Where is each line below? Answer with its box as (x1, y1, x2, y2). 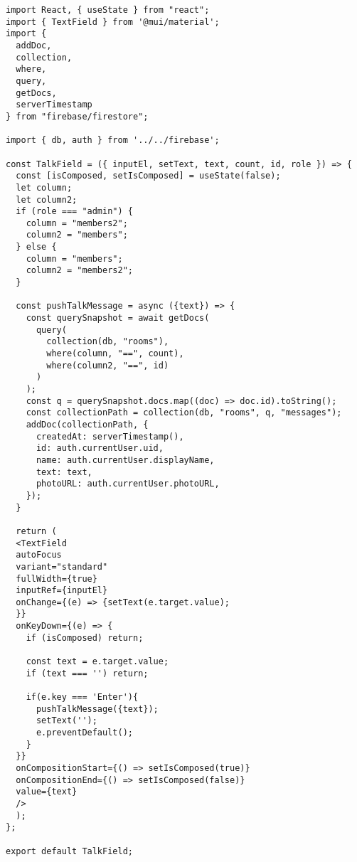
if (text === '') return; (26, 668, 149, 679)
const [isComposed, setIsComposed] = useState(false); (16, 171, 281, 181)
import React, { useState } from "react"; (6, 5, 210, 15)
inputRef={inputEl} (16, 585, 108, 596)
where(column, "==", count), (46, 348, 184, 359)
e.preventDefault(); (36, 728, 133, 738)
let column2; (16, 194, 78, 205)
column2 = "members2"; (26, 265, 133, 276)
